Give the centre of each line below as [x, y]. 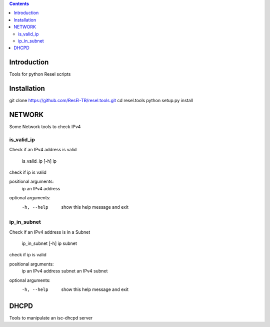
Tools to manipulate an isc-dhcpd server [51, 317]
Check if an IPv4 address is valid [43, 150]
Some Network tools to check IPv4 [45, 127]
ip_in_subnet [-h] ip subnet [49, 243]
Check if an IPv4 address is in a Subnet [50, 232]
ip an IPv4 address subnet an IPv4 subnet [65, 271]
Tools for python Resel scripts [40, 74]
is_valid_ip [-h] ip [39, 161]
